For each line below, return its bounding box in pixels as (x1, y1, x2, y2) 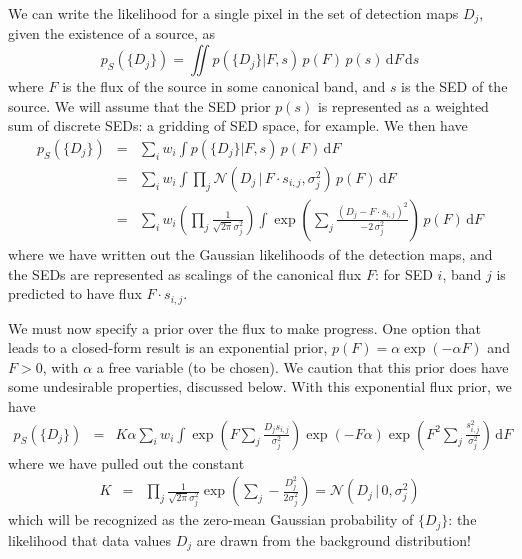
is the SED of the (401, 76, 508, 97)
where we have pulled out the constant (8, 452, 245, 473)
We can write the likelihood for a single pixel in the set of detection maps (8, 3, 459, 23)
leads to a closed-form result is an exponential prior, (8, 337, 328, 358)
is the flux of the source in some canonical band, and (62, 76, 386, 97)
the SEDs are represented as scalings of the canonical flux (8, 263, 362, 284)
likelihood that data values (8, 529, 172, 550)
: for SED (374, 263, 433, 284)
